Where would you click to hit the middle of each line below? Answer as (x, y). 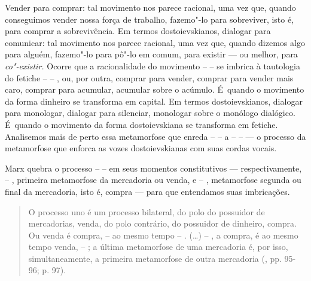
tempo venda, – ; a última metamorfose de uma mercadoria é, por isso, (158, 247)
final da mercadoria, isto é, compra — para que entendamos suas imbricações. (147, 191)
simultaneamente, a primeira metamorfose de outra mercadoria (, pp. (155, 258)
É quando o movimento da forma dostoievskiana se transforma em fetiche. (141, 124)
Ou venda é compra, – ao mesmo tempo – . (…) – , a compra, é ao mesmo (163, 235)
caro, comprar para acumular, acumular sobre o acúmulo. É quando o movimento (155, 89)
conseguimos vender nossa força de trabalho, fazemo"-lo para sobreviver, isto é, (150, 19)
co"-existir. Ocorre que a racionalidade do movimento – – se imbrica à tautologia (153, 65)
